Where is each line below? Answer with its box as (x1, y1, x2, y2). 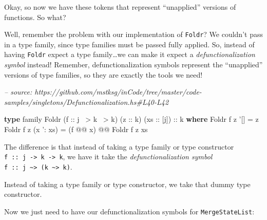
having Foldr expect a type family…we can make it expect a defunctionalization (4, 49, 255, 60)
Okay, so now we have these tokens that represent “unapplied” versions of (4, 2, 236, 12)
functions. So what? (4, 11, 66, 22)
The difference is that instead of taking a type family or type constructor (4, 141, 234, 152)
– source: (4, 86, 32, 97)
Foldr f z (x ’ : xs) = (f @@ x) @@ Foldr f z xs (4, 124, 148, 135)
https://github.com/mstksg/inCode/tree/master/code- (34, 86, 202, 97)
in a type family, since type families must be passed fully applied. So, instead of (4, 39, 255, 49)
